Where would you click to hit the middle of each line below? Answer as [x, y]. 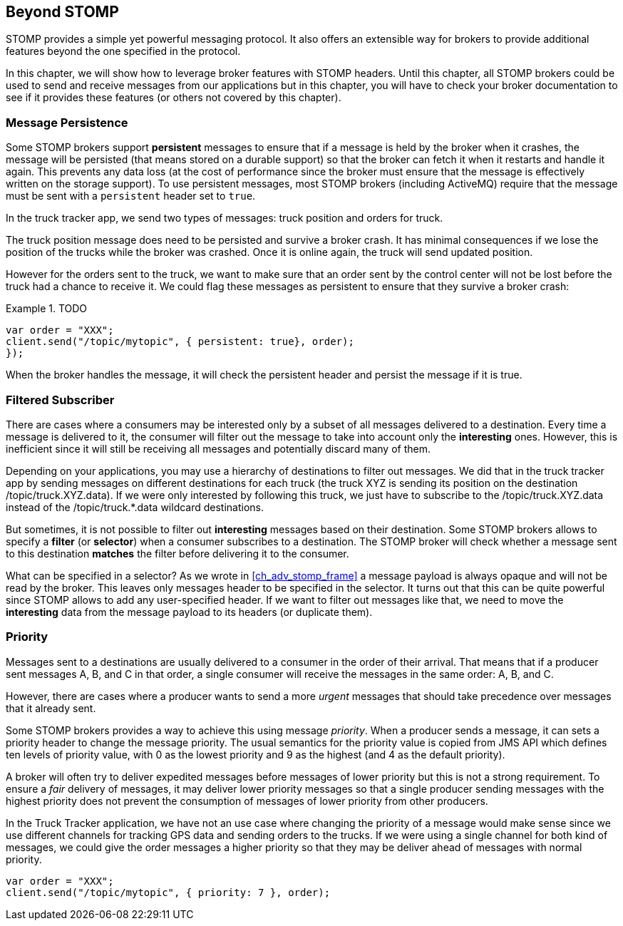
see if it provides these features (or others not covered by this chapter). [174, 98]
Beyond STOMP [62, 12]
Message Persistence [67, 122]
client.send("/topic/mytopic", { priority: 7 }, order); [168, 892]
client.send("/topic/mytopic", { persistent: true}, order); [180, 342]
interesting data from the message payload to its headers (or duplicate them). [189, 612]
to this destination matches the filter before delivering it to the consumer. [177, 553]
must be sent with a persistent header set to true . [131, 196]
